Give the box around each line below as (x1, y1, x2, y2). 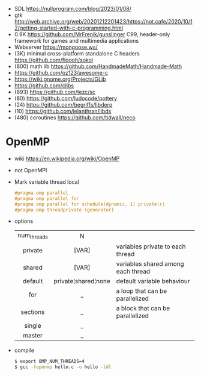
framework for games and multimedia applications (14, 37, 139, 44)
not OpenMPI (14, 166, 47, 174)
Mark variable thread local (14, 178, 79, 186)
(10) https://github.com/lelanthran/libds (14, 108, 112, 114)
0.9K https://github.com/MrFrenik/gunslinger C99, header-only (14, 31, 170, 38)
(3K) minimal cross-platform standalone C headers (14, 50, 140, 57)
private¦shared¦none (53, 277, 110, 285)
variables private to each (116, 242, 186, 251)
